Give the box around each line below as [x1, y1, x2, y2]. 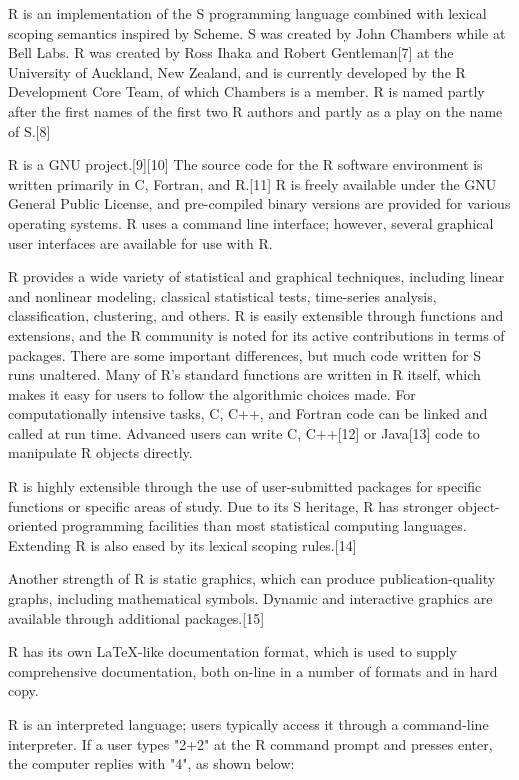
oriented [8, 515, 58, 536]
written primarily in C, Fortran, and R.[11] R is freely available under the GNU [8, 173, 497, 194]
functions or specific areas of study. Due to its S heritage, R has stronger [8, 495, 454, 516]
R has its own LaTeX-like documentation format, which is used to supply [8, 641, 457, 662]
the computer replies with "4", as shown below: [8, 753, 295, 774]
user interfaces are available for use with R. [8, 232, 273, 253]
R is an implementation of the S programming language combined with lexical [8, 3, 487, 23]
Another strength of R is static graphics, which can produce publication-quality [8, 568, 496, 589]
